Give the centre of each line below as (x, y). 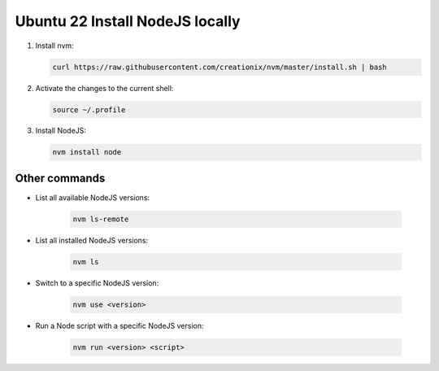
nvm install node (87, 152)
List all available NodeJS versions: (93, 197)
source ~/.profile (89, 109)
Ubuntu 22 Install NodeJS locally (128, 21)
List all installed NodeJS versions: (92, 240)
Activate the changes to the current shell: (104, 88)
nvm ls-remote (101, 219)
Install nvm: (54, 46)
